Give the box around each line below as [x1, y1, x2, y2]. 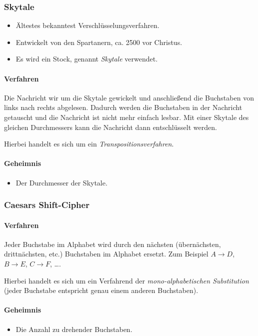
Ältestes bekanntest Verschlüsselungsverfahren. [15, 20, 159, 30]
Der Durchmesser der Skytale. [15, 177, 107, 187]
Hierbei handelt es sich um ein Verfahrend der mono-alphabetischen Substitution [4, 275, 249, 285]
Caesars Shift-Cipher [4, 198, 89, 211]
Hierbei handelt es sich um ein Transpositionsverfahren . [4, 138, 174, 149]
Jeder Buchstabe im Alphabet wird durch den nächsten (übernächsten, [4, 238, 221, 249]
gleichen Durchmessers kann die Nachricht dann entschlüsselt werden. [4, 121, 217, 132]
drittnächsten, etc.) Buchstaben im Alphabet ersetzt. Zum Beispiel [4, 248, 208, 259]
